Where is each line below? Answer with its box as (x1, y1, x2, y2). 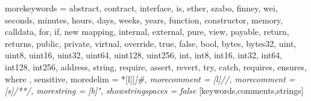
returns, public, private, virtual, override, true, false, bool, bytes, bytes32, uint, (5, 37, 297, 49)
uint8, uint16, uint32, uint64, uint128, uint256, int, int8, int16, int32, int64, (5, 49, 283, 61)
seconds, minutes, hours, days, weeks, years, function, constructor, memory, (5, 13, 283, 26)
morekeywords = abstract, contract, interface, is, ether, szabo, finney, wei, (5, 2, 278, 14)
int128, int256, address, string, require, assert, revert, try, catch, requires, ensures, (5, 60, 307, 73)
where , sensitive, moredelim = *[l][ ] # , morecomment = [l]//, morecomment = (5, 72, 295, 85)
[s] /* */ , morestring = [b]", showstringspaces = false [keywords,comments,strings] (5, 84, 304, 97)
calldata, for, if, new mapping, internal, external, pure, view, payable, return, (5, 25, 289, 38)
